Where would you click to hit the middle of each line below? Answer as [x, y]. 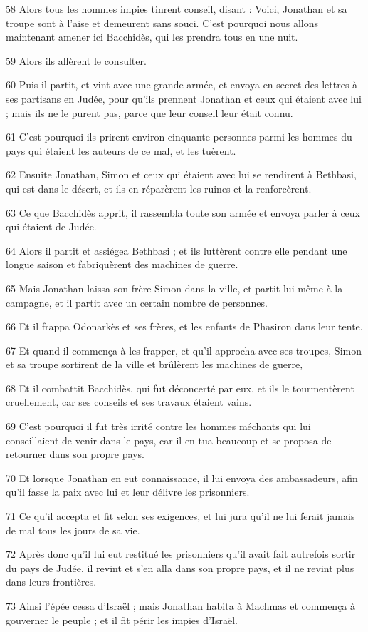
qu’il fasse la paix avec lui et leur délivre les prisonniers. [128, 492]
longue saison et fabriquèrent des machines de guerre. [122, 264]
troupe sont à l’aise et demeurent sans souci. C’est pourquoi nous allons [162, 22]
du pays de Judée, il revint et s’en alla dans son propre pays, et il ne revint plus [180, 567]
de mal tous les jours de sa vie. [73, 530]
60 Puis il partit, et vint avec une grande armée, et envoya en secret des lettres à [182, 85]
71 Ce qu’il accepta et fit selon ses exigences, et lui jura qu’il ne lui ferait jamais [180, 516]
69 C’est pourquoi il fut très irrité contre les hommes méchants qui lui [158, 426]
